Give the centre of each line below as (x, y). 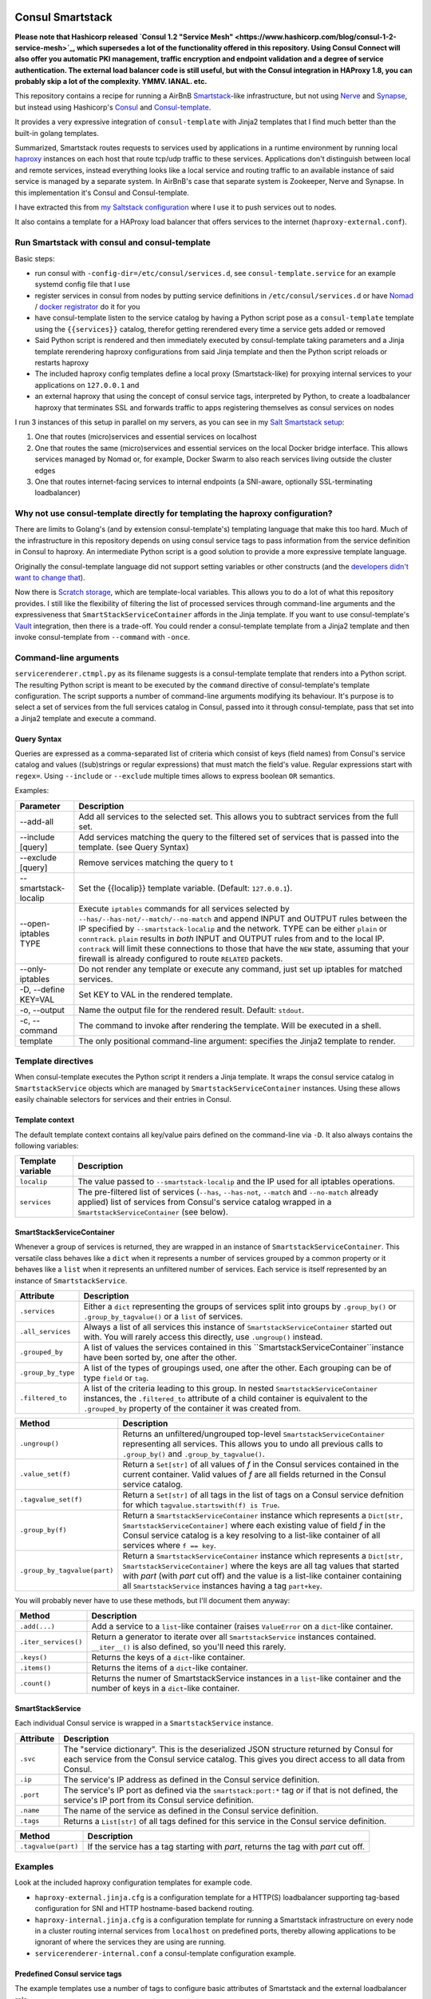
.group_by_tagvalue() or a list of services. (163, 1316)
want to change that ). (50, 578)
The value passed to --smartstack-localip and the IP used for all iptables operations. (236, 1182)
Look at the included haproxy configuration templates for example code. (134, 1882)
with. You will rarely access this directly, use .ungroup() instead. (203, 1337)
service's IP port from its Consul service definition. (159, 1800)
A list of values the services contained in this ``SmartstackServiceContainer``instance (244, 1347)
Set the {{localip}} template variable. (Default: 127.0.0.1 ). (186, 888)
